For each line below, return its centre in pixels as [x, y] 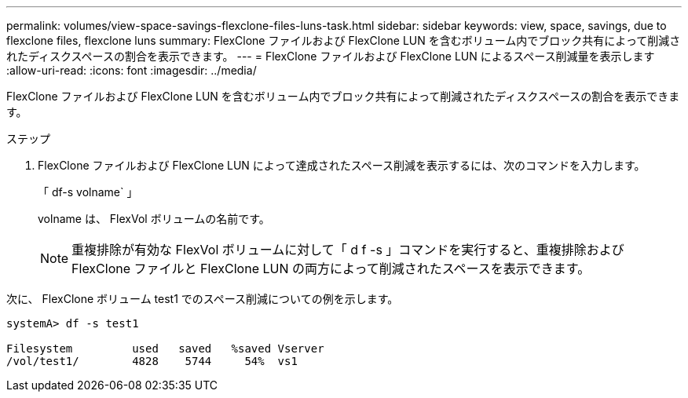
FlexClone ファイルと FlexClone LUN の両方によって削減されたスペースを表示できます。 [331, 268]
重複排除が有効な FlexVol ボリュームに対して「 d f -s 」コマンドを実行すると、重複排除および [348, 250]
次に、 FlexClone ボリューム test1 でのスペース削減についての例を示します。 [203, 299]
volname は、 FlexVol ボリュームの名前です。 [154, 219]
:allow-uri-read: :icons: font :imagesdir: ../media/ [132, 70]
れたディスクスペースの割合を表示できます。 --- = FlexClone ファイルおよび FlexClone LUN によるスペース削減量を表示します [331, 56]
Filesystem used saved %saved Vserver [165, 349]
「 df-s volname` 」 [88, 192]
